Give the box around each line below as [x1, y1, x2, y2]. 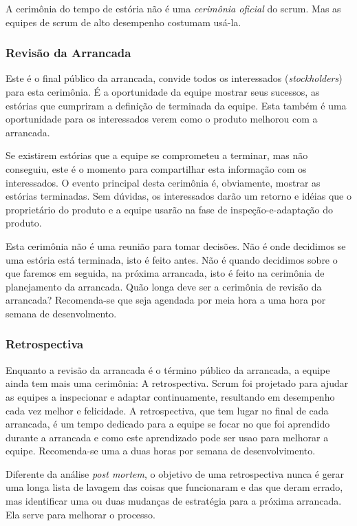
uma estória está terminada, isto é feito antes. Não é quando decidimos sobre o [6, 252, 338, 266]
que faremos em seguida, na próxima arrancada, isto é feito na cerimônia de [6, 266, 325, 280]
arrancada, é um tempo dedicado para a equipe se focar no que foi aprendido [6, 417, 330, 431]
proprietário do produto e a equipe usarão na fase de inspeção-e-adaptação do [6, 202, 334, 216]
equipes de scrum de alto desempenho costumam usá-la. [6, 14, 241, 29]
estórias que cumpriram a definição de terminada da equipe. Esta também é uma [6, 98, 347, 112]
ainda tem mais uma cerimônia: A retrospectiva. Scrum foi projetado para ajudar [6, 376, 349, 390]
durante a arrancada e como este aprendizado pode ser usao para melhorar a [6, 430, 329, 444]
